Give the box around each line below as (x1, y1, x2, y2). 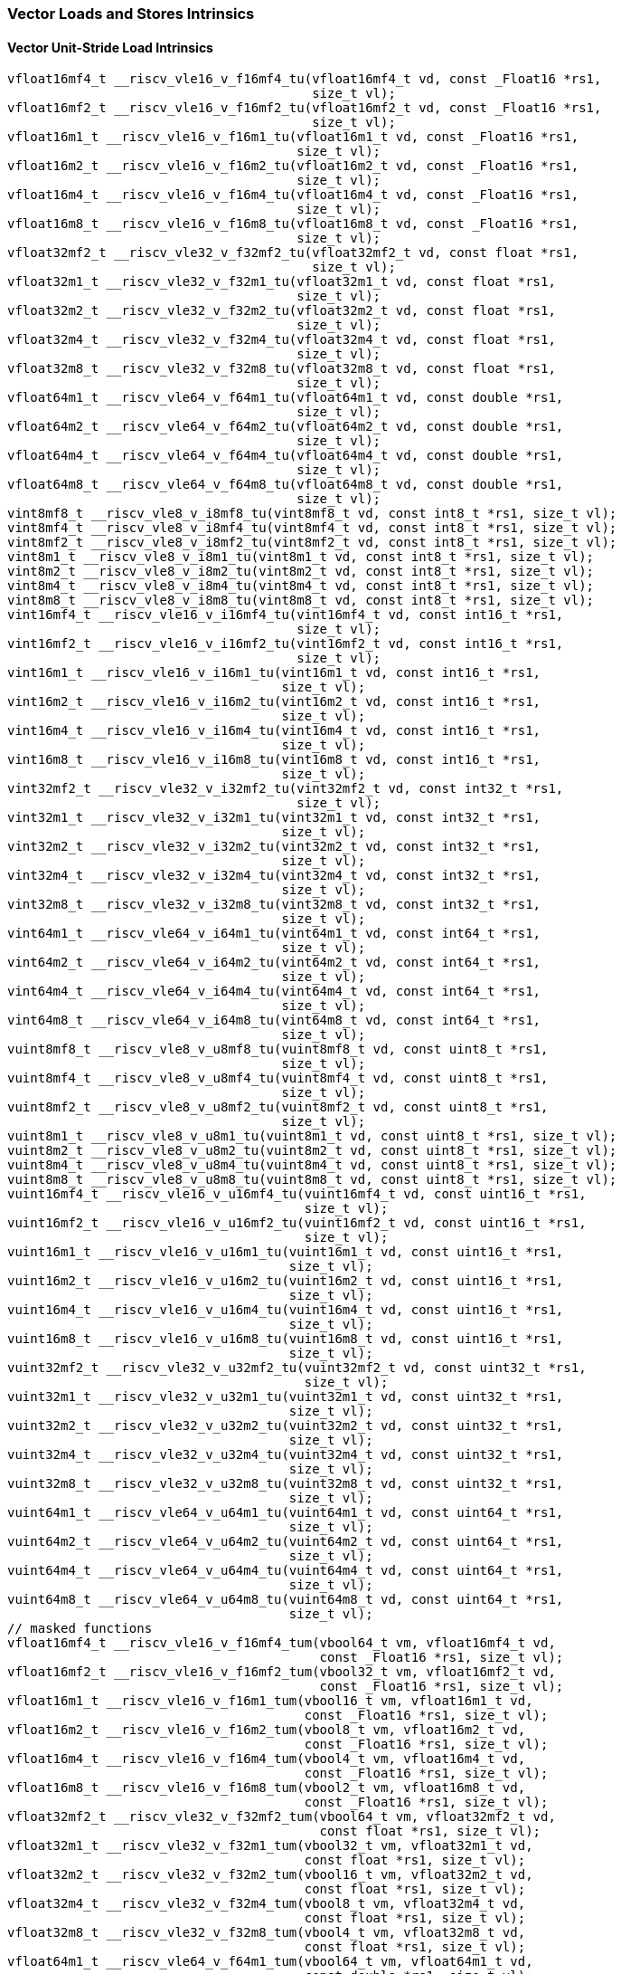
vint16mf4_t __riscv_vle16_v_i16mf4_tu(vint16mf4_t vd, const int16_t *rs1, (7, 607, 564, 623)
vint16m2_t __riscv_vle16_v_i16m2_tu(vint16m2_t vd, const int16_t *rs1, (7, 694, 541, 710)
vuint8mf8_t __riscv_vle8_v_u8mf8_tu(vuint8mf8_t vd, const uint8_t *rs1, (7, 1042, 549, 1057)
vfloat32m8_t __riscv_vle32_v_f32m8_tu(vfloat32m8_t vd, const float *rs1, (7, 361, 556, 377)
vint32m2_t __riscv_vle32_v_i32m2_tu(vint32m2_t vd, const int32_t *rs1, (7, 839, 541, 854)
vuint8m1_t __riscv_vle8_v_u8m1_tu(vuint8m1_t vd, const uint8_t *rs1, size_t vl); (7, 1129, 617, 1144)
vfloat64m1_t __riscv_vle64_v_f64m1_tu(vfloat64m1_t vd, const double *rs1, (7, 390, 564, 405)
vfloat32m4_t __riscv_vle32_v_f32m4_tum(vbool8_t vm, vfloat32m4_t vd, (7, 1896, 526, 1912)
